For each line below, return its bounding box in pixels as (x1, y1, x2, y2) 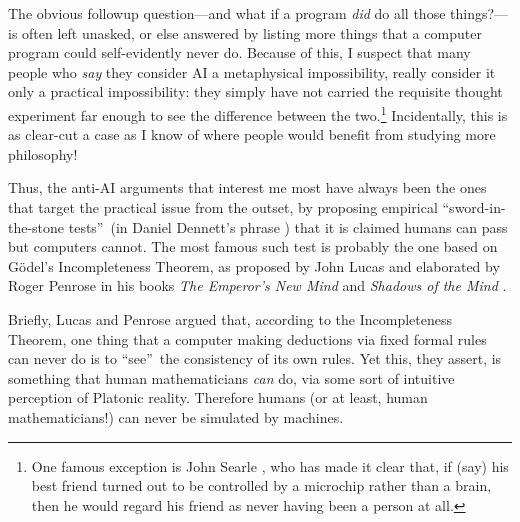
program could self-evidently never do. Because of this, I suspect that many (8, 42, 471, 63)
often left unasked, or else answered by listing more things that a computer (22, 22, 482, 43)
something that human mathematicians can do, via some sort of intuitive (8, 367, 455, 388)
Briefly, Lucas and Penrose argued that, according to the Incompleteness (8, 308, 452, 329)
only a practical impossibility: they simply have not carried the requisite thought (8, 81, 503, 102)
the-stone (8, 216, 65, 237)
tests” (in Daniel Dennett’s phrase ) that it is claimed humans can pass (68, 216, 508, 237)
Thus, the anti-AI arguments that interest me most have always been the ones (8, 177, 487, 198)
